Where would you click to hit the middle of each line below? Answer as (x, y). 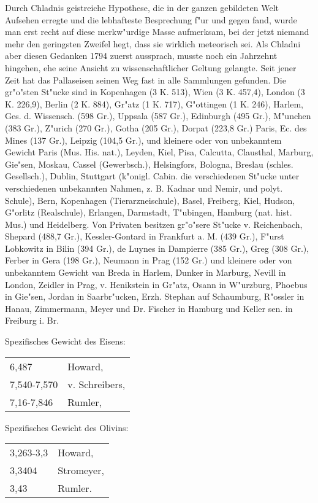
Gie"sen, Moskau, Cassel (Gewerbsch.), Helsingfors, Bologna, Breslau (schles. (149, 164)
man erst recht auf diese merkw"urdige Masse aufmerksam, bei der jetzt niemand (157, 32)
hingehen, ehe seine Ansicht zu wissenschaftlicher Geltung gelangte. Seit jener (151, 67)
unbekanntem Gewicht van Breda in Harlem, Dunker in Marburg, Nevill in (146, 272)
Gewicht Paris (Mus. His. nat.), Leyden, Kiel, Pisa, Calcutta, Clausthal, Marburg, (159, 152)
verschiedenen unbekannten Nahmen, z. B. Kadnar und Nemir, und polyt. (144, 188)
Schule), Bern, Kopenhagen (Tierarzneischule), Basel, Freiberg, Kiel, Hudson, (150, 200)
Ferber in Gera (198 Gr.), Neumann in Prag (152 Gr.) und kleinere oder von (149, 260)
